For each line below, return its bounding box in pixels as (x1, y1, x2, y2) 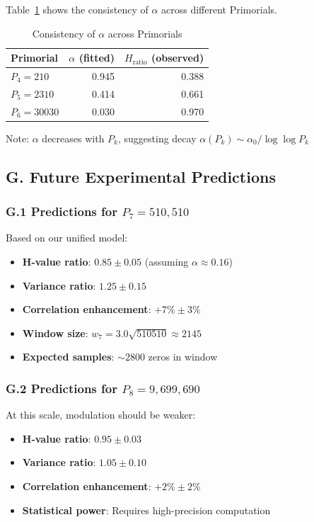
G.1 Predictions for (6, 203, 117, 220)
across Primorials (107, 25, 182, 40)
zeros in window (148, 349, 218, 364)
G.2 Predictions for (6, 379, 117, 397)
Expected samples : (22, 349, 115, 364)
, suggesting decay (117, 130, 197, 145)
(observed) (151, 50, 204, 65)
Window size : (22, 325, 88, 340)
